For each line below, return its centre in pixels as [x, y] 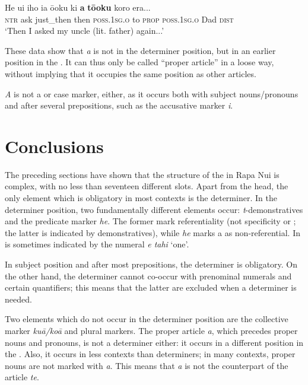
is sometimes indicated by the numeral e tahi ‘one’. [97, 244]
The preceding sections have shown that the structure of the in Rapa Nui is [142, 174]
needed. [18, 299]
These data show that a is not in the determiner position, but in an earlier [140, 50]
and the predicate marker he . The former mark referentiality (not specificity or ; [150, 221]
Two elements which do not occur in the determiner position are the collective [147, 319]
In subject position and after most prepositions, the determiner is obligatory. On [151, 264]
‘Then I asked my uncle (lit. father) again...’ [85, 31]
